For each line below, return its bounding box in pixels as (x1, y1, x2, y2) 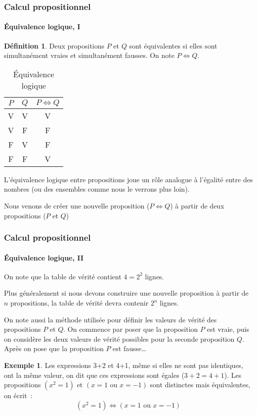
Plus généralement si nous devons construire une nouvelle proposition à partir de (4, 288, 249, 298)
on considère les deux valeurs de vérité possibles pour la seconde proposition (4, 333, 235, 344)
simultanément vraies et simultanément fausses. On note (4, 50, 175, 60)
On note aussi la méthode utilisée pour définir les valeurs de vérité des (4, 314, 217, 324)
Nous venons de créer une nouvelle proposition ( (4, 201, 150, 211)
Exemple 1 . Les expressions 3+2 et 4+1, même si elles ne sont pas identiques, (4, 360, 244, 370)
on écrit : (4, 390, 33, 401)
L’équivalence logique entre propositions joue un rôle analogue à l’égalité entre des (4, 174, 253, 184)
